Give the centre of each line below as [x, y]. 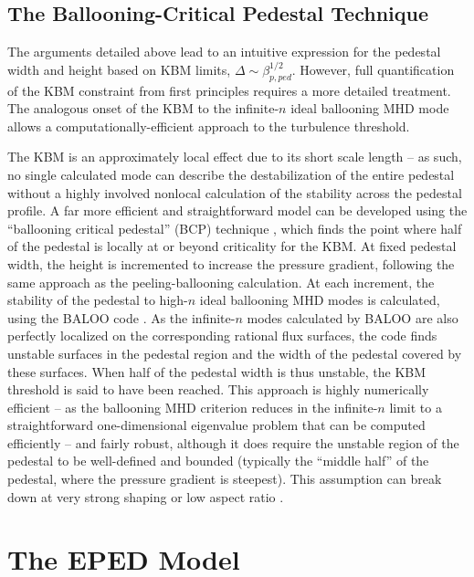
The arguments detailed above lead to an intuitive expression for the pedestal [224, 52]
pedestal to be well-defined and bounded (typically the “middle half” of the [218, 461]
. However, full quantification [373, 69]
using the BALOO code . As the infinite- [121, 317]
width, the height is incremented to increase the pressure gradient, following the [231, 263]
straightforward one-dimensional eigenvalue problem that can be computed [216, 425]
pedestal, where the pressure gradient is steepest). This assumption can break [225, 479]
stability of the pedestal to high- [98, 300]
